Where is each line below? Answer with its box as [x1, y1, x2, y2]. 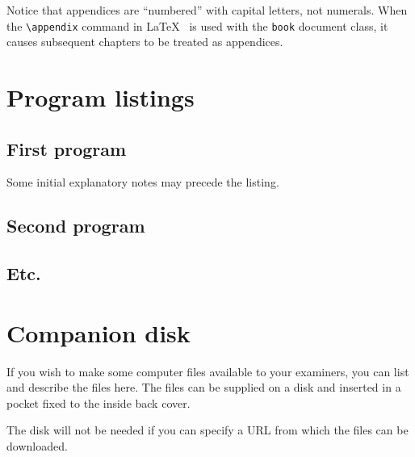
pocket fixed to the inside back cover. [6, 394, 191, 411]
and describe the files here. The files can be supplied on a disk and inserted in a [6, 379, 401, 396]
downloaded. [6, 438, 68, 455]
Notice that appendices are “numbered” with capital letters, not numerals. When [6, 2, 408, 18]
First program [6, 136, 127, 161]
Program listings [6, 81, 195, 114]
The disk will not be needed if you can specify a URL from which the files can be [6, 421, 409, 438]
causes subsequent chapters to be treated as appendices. [6, 33, 283, 50]
